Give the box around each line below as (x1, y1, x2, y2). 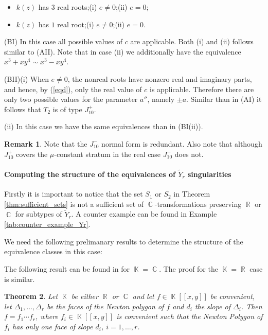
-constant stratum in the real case (54, 148, 161, 159)
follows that (4, 103, 41, 114)
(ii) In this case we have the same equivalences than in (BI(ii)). (4, 121, 203, 132)
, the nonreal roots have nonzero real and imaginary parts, (67, 73, 252, 84)
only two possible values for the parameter (4, 94, 138, 104)
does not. (174, 148, 204, 159)
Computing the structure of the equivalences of (4, 168, 175, 179)
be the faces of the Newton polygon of (47, 301, 164, 311)
